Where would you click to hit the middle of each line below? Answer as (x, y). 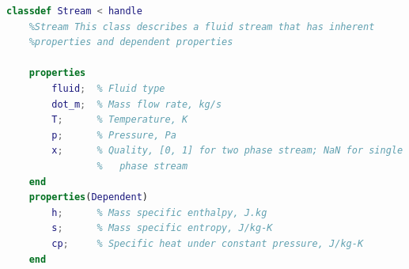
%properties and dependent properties (131, 42)
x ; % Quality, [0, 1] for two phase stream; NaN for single (227, 151)
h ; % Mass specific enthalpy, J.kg (159, 212)
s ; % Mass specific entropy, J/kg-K (162, 228)
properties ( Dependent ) (89, 197)
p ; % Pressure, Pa (114, 135)
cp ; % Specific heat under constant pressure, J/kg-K (208, 243)
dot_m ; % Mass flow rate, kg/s (137, 104)
